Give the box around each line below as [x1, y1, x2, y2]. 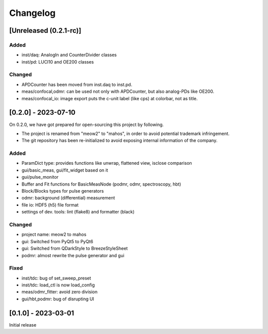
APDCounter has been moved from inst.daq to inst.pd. [21, 81, 133, 87]
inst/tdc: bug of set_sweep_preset [21, 275, 91, 281]
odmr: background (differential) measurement [21, 195, 115, 201]
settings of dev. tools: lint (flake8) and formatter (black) [21, 209, 135, 215]
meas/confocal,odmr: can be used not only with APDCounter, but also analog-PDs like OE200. [21, 88, 214, 94]
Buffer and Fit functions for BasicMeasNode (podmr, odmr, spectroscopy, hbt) [21, 181, 181, 187]
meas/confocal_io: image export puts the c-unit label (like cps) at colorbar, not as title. [21, 95, 198, 101]
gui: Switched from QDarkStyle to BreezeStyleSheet [21, 246, 128, 252]
